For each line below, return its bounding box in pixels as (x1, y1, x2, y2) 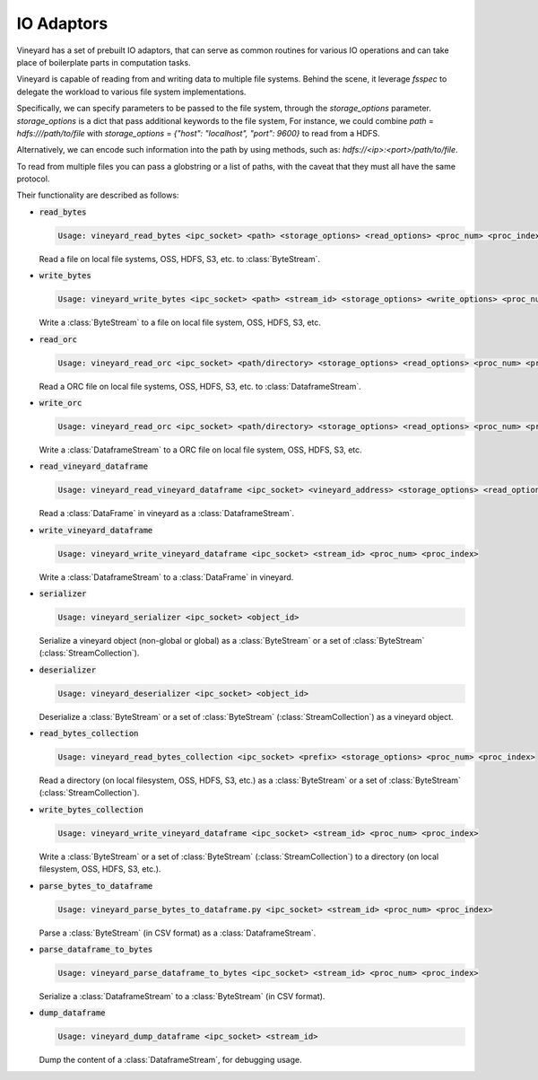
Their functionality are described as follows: (16, 189, 179, 201)
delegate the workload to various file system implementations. (16, 86, 247, 97)
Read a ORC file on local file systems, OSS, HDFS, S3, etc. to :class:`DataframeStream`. (39, 381, 362, 391)
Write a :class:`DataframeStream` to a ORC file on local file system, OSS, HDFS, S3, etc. (39, 444, 362, 455)
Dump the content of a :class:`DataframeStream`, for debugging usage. (39, 1055, 302, 1066)
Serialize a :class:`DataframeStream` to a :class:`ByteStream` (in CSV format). (39, 990, 325, 1001)
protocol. (16, 173, 50, 184)
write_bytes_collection (39, 804, 143, 814)
